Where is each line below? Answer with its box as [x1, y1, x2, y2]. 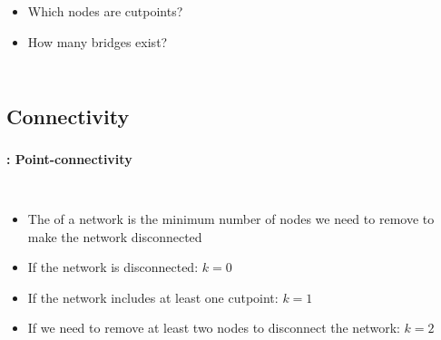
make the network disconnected [27, 227, 202, 246]
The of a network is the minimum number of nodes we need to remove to [27, 209, 435, 228]
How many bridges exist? [27, 32, 168, 51]
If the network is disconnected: [27, 257, 199, 277]
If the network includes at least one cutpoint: [27, 287, 279, 306]
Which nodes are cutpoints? [27, 2, 183, 20]
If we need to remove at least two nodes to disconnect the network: [27, 318, 400, 337]
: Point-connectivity [6, 149, 132, 168]
